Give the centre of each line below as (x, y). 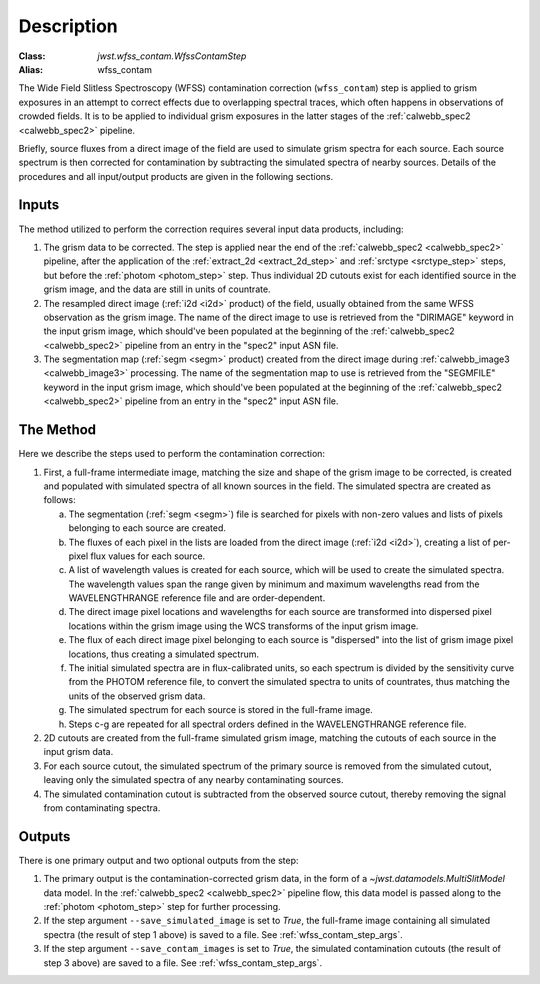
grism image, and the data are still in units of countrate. (157, 289)
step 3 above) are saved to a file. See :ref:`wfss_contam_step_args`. (183, 962)
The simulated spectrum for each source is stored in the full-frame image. (221, 710)
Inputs (39, 205)
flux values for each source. (148, 556)
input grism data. (78, 752)
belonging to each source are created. (147, 528)
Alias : (31, 69)
